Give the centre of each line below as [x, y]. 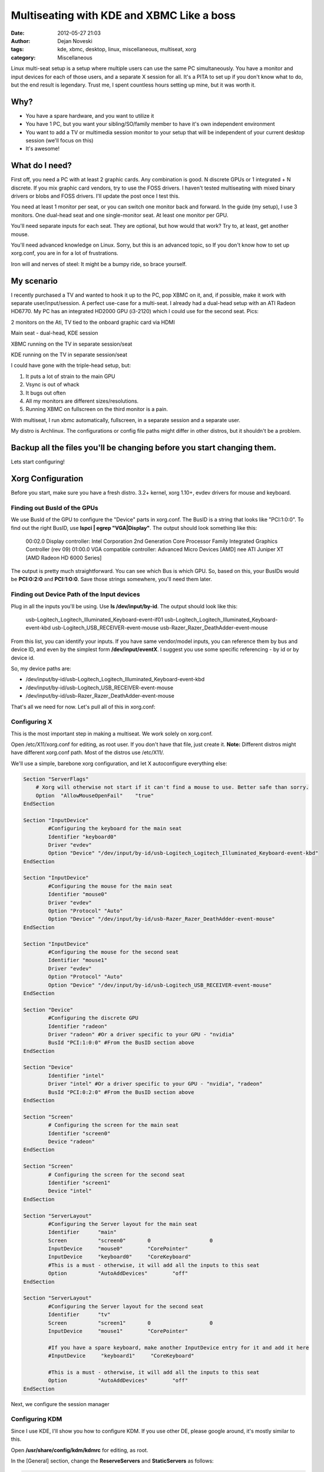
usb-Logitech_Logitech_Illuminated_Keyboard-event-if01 [94, 619]
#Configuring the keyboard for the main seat [115, 828]
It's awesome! [43, 149]
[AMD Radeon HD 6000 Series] [64, 558]
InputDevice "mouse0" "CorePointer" [118, 1249]
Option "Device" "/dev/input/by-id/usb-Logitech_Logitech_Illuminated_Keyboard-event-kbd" [183, 853]
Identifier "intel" [76, 1075]
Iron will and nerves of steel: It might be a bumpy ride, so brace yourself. [99, 264]
